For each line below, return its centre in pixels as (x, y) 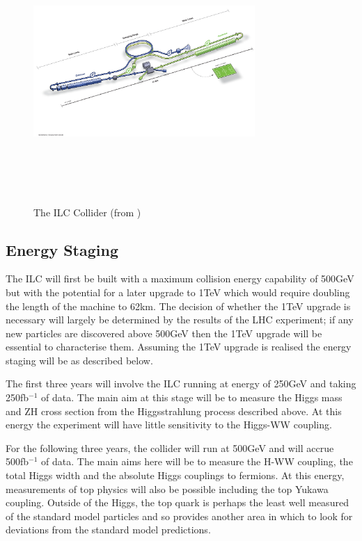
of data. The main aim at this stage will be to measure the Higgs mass (192, 397)
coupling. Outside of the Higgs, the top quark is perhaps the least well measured (177, 502)
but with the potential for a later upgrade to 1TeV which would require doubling (178, 292)
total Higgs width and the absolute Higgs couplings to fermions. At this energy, (175, 475)
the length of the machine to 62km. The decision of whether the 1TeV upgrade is (178, 306)
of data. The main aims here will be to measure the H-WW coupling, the (197, 461)
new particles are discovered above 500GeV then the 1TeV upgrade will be (164, 333)
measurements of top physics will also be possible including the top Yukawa (167, 488)
